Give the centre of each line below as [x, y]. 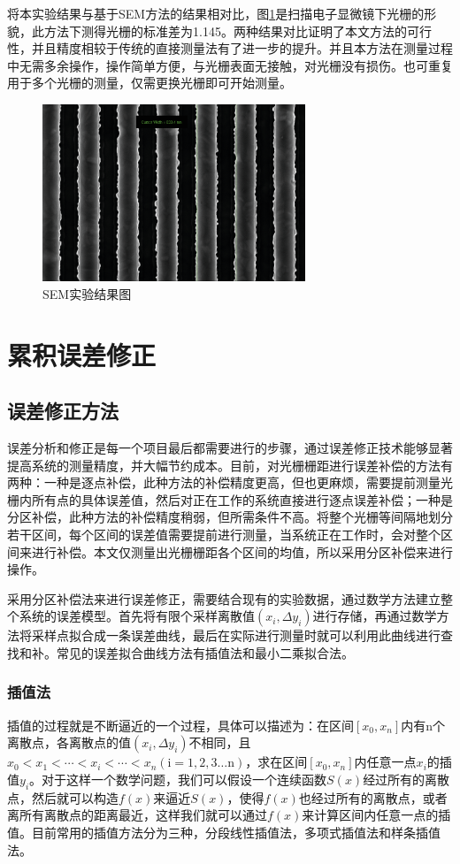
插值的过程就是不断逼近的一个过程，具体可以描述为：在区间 [180, 725]
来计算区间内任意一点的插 [376, 815]
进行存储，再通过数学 [375, 616]
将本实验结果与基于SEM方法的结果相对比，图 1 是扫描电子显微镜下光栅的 [216, 13]
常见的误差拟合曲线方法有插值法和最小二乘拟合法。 [205, 652]
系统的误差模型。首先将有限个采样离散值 [137, 616]
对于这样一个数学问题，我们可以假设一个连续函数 [184, 779]
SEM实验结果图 [87, 293]
